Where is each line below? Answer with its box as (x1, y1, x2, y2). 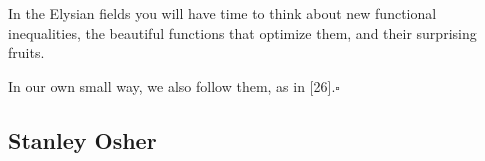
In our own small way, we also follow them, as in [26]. (8, 75, 336, 96)
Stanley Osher (8, 124, 157, 155)
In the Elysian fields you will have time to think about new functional (8, 3, 437, 23)
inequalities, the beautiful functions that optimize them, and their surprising (8, 22, 477, 43)
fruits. (8, 42, 45, 63)
